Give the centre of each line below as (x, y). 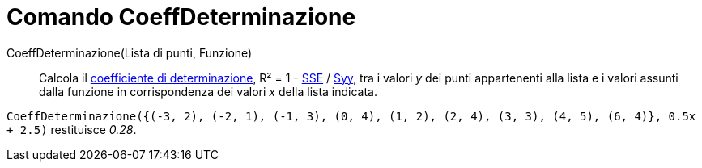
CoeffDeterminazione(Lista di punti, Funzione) (130, 52)
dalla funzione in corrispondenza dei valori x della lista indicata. (208, 91)
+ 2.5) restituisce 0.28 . (72, 129)
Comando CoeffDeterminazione (181, 17)
